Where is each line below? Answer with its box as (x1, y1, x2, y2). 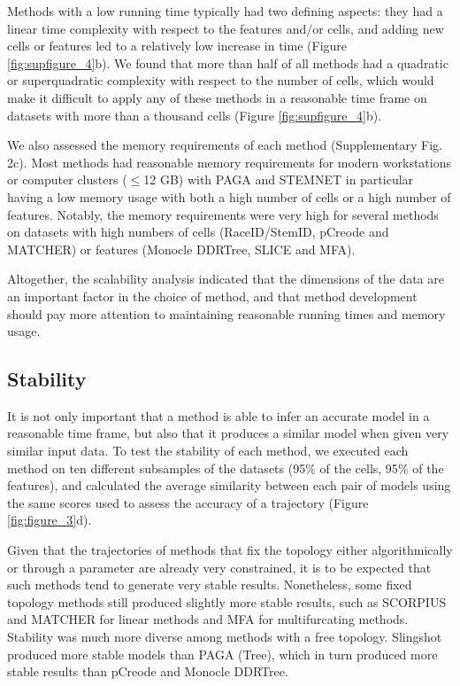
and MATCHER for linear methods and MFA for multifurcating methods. (7, 610, 409, 628)
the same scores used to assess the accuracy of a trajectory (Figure (7, 493, 369, 511)
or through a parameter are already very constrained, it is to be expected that (7, 557, 432, 576)
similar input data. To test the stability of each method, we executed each (7, 441, 409, 460)
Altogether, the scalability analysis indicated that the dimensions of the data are (7, 269, 444, 288)
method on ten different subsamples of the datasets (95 (7, 458, 306, 477)
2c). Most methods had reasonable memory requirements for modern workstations (7, 152, 451, 171)
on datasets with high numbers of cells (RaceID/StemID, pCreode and (7, 222, 389, 241)
